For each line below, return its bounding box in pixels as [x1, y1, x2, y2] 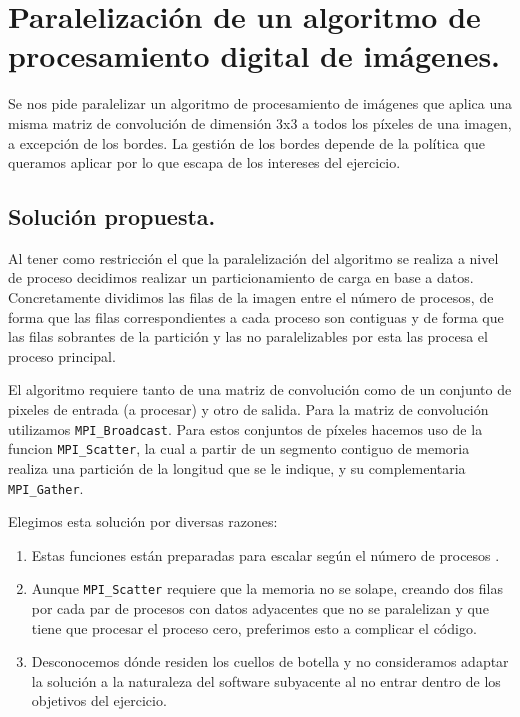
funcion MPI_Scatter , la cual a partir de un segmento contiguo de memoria [8, 438, 470, 459]
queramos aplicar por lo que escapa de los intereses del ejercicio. [8, 152, 401, 173]
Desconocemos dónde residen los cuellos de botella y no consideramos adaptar [31, 651, 509, 672]
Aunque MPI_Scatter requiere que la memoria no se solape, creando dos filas [31, 578, 503, 599]
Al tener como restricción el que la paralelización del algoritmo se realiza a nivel [8, 247, 499, 268]
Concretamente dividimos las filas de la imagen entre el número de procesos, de [8, 287, 494, 308]
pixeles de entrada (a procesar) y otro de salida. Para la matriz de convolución [8, 399, 489, 420]
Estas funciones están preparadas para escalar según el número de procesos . [31, 544, 500, 565]
